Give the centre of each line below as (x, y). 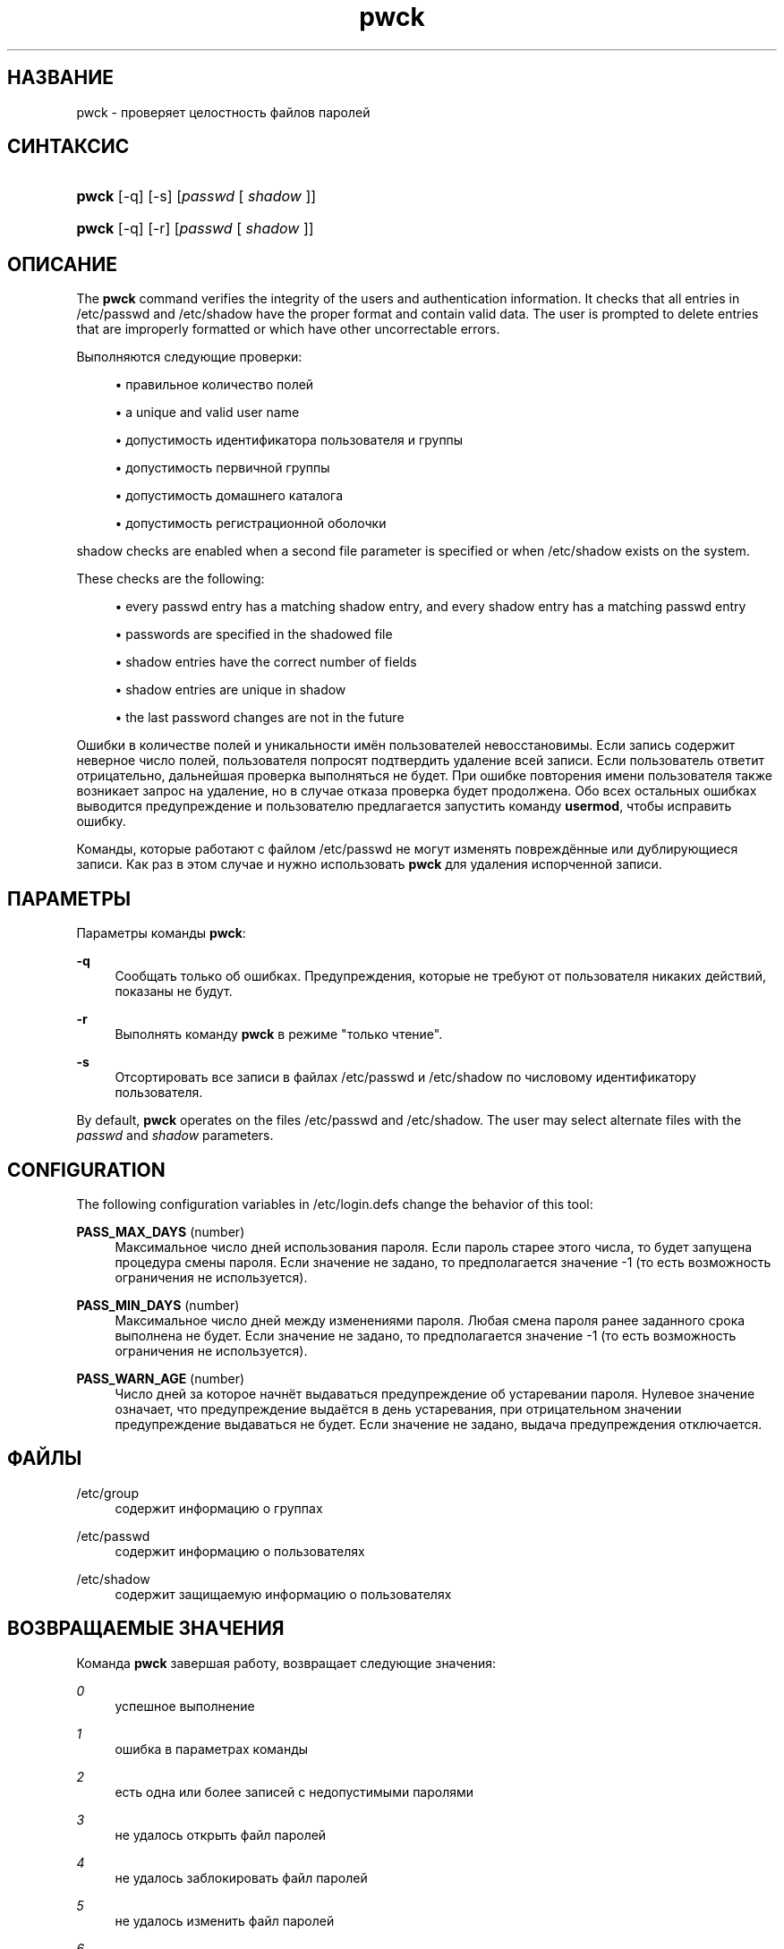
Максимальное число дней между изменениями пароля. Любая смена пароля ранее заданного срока (430, 1320)
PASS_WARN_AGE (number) (161, 1378)
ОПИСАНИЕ (62, 264)
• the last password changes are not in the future (260, 718)
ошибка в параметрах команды (212, 1749)
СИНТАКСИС (68, 147)
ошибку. (101, 821)
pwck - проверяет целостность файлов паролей (223, 112)
